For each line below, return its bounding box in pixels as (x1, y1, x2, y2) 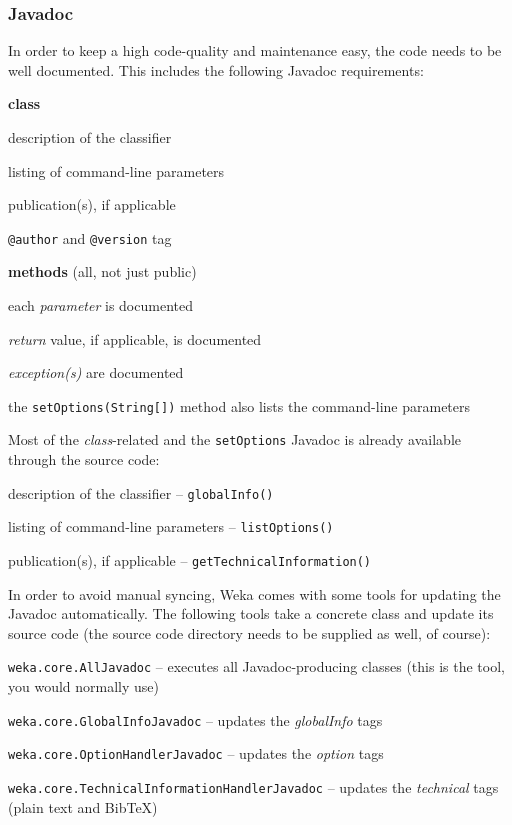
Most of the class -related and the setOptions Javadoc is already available (8, 429, 462, 450)
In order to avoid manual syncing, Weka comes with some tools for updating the (8, 583, 501, 604)
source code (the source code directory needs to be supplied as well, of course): (8, 622, 491, 643)
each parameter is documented (8, 295, 193, 316)
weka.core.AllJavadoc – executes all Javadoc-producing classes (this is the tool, (8, 656, 505, 677)
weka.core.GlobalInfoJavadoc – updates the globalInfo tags (8, 709, 383, 730)
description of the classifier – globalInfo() (8, 482, 274, 503)
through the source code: (8, 449, 160, 470)
